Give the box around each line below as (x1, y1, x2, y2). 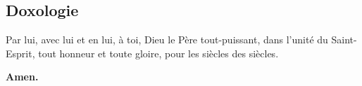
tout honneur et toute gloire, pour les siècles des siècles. (38, 45, 279, 60)
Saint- (331, 32, 357, 47)
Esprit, (6, 45, 35, 60)
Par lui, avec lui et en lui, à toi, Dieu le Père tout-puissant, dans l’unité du (6, 32, 328, 47)
